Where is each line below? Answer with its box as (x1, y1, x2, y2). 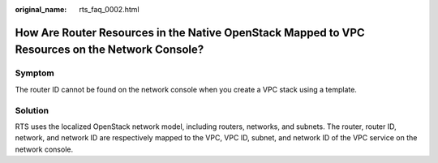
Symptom (15, 67, 54, 79)
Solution (15, 105, 49, 116)
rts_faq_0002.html (79, 5, 140, 14)
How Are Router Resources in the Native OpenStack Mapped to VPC (15, 25, 365, 40)
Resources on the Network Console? (15, 43, 204, 57)
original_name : (15, 5, 67, 14)
